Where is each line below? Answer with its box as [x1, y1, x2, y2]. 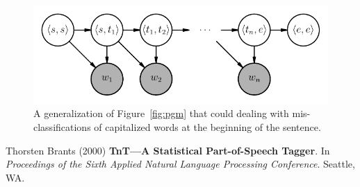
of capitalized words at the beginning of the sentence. [94, 119, 321, 134]
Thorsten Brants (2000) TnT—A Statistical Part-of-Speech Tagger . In [6, 143, 330, 157]
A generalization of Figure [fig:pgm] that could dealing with [33, 106, 289, 121]
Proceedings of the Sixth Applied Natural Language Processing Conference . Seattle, [6, 157, 355, 171]
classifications [33, 119, 91, 134]
